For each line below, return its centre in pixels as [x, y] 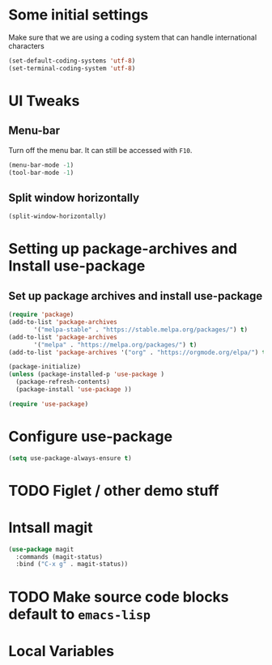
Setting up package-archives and [123, 249]
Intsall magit [51, 527]
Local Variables [62, 651]
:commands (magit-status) [59, 556]
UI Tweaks [44, 101]
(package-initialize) [45, 367]
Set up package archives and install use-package [136, 296]
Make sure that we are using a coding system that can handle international [133, 37]
